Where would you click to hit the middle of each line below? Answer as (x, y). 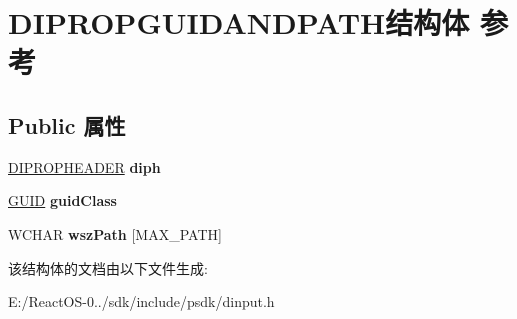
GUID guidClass (62, 200)
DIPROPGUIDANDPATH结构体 (239, 22)
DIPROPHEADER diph (84, 166)
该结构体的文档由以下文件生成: (108, 267)
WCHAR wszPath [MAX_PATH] (115, 233)
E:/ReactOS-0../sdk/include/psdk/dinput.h (141, 301)
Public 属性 (67, 124)
